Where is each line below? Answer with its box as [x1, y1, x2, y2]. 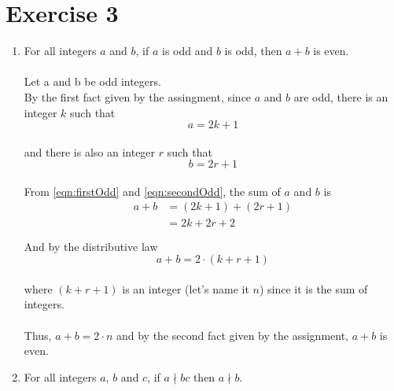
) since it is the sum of [259, 280, 368, 297]
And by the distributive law [24, 238, 158, 254]
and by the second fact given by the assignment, [116, 326, 348, 343]
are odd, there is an [293, 88, 388, 105]
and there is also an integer [24, 143, 156, 160]
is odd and [162, 42, 213, 59]
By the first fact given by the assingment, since [24, 88, 252, 105]
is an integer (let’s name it [122, 280, 249, 297]
